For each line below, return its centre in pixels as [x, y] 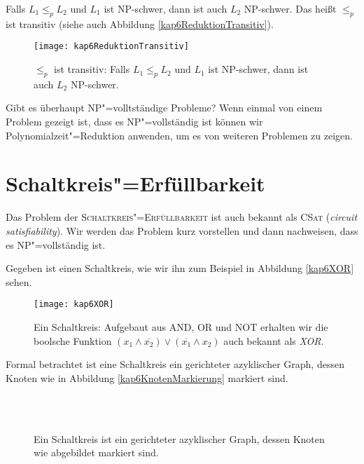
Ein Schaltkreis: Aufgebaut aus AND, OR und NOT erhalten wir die [181, 326]
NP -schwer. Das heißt [290, 8]
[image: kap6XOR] [74, 305]
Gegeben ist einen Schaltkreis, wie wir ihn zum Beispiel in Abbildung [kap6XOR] [180, 268]
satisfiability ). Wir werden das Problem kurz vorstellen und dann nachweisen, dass [182, 230]
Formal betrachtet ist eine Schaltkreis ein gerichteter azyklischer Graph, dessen [175, 364]
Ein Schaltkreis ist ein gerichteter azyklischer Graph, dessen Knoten [179, 438]
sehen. [19, 281]
